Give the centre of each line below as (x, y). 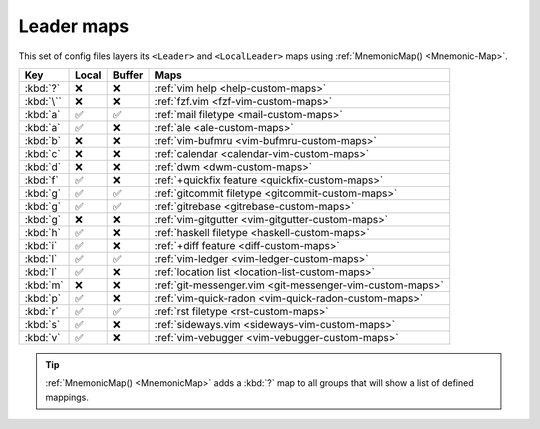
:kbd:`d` (43, 167)
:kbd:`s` (42, 324)
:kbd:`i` (41, 245)
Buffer (128, 75)
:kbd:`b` (43, 140)
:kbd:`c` (42, 153)
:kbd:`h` (43, 232)
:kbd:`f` (41, 180)
